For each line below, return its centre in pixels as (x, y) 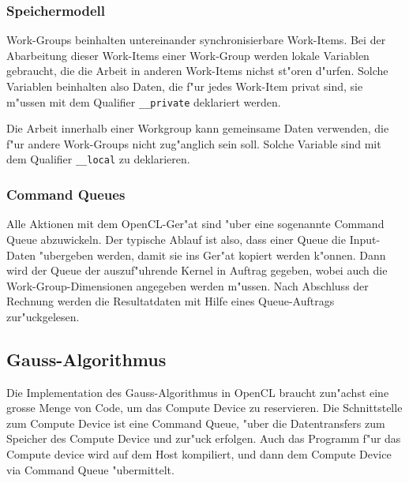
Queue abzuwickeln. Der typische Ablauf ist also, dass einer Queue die (176, 239)
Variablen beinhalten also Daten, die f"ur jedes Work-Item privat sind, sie (185, 86)
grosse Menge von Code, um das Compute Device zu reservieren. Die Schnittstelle (204, 408)
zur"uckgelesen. (43, 316)
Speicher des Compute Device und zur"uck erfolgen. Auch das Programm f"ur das (204, 438)
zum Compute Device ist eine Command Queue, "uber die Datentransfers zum (196, 423)
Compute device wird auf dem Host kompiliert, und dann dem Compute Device (199, 454)
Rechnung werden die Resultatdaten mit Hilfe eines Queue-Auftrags (171, 301)
